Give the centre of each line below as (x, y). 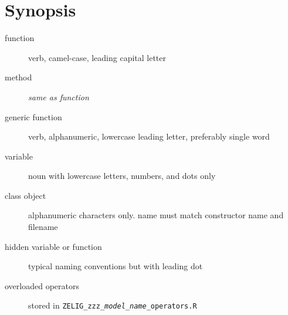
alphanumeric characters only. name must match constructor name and (156, 215)
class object (26, 195)
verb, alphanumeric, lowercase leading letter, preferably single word (149, 136)
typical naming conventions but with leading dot (116, 266)
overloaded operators (42, 285)
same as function (59, 96)
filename (43, 227)
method (18, 77)
